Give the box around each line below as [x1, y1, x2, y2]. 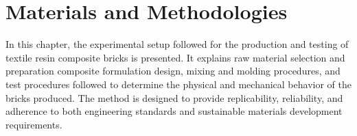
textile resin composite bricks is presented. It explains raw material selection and [5, 50, 345, 64]
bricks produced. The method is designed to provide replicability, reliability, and [5, 90, 343, 105]
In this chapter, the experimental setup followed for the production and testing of [5, 37, 349, 51]
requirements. [5, 117, 62, 131]
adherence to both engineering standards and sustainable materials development [5, 104, 343, 118]
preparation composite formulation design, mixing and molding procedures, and [5, 64, 341, 78]
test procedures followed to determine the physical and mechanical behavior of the [5, 77, 352, 91]
